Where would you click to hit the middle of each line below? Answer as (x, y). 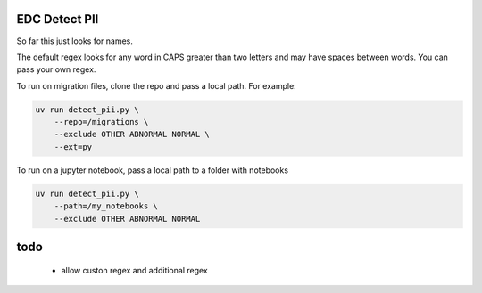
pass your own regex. (56, 69)
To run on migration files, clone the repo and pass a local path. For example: (156, 85)
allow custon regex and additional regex (135, 270)
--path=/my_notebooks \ (106, 206)
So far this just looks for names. (75, 41)
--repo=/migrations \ (101, 122)
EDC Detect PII (58, 19)
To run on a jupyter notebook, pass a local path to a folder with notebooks (153, 170)
